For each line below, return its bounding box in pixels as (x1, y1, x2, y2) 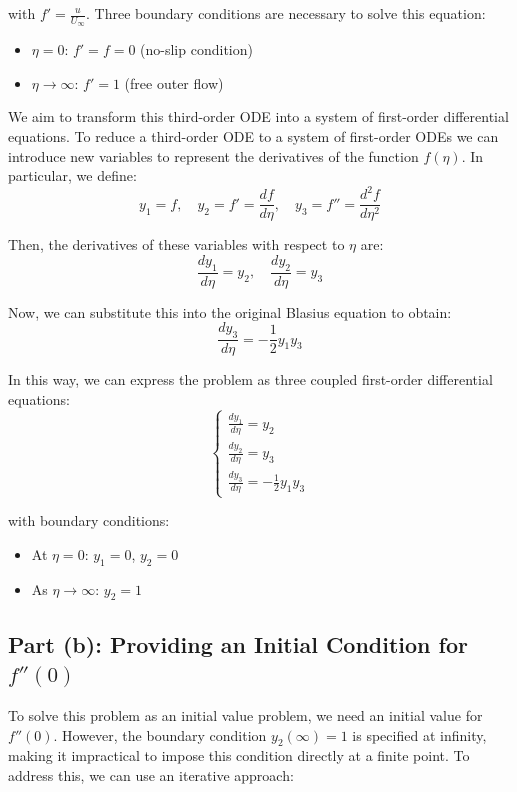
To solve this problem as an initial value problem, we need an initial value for (8, 705, 483, 726)
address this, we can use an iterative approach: (8, 765, 294, 786)
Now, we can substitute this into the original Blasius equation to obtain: (8, 301, 452, 322)
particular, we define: (8, 165, 137, 186)
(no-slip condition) (140, 39, 253, 60)
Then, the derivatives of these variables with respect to (8, 234, 345, 255)
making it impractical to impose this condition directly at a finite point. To (8, 745, 470, 766)
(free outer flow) (124, 72, 224, 93)
